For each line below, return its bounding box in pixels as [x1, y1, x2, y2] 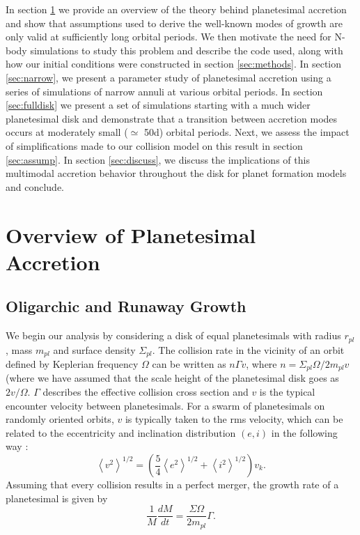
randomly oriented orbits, [6, 412, 114, 426]
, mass [6, 342, 33, 357]
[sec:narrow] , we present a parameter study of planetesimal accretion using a [6, 70, 331, 84]
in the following [271, 425, 338, 440]
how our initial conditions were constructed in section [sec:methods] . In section [6, 56, 342, 71]
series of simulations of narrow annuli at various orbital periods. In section [6, 84, 323, 98]
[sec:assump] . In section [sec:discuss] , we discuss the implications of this [6, 152, 310, 166]
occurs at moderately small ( [6, 125, 128, 139]
